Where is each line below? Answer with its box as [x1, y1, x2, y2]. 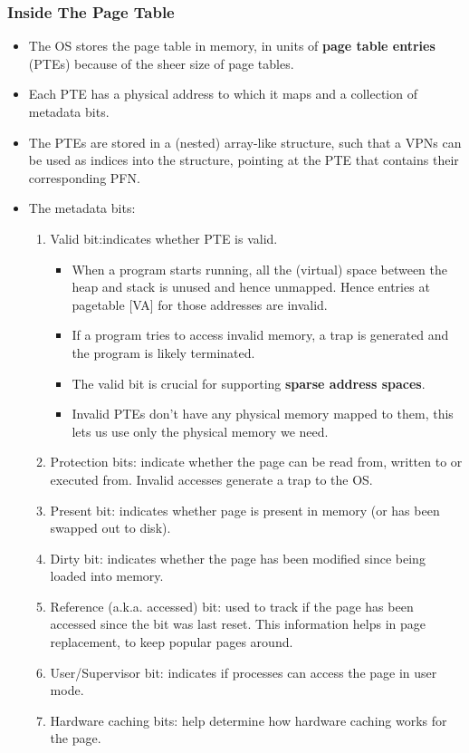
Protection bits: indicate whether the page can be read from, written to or [50, 452, 463, 471]
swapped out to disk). [50, 518, 171, 537]
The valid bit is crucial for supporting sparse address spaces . [72, 373, 426, 392]
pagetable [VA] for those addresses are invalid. [72, 294, 328, 314]
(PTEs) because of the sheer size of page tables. [28, 53, 294, 72]
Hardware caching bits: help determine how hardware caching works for [50, 710, 447, 729]
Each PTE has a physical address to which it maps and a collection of [28, 84, 417, 103]
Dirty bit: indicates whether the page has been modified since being [50, 548, 426, 567]
